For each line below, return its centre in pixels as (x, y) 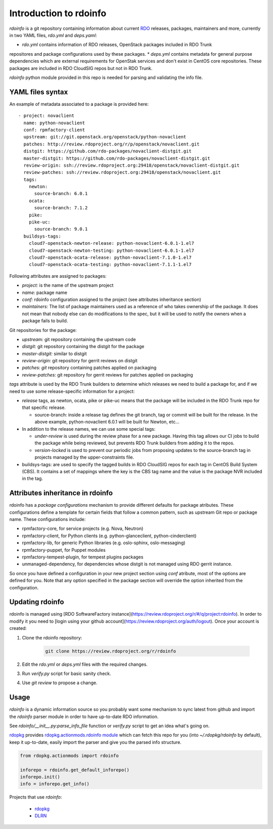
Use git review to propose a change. (60, 683)
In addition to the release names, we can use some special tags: (89, 429)
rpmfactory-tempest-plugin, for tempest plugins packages (83, 557)
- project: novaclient (47, 116)
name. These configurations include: (48, 519)
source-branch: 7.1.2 (61, 208)
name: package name (45, 292)
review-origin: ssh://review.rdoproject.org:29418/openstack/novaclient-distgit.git (131, 165)
